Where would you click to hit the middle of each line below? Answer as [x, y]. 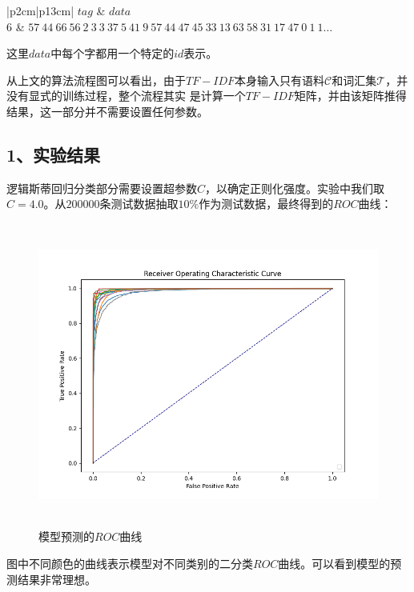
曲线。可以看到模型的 [334, 564]
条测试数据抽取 [139, 204]
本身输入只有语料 [280, 80]
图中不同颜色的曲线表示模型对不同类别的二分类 [130, 564]
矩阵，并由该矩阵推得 [350, 96]
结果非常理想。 [56, 579]
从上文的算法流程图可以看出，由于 [96, 80]
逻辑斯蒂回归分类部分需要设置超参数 [102, 188]
